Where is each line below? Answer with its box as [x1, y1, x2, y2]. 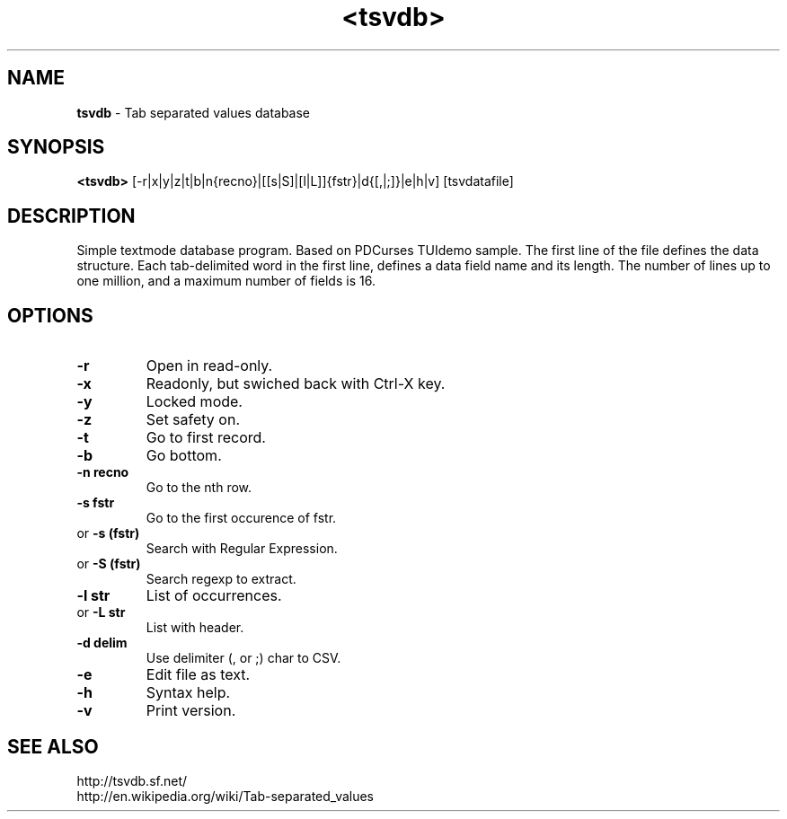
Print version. [146, 701, 236, 720]
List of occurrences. [146, 586, 282, 605]
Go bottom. [146, 446, 222, 465]
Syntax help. [146, 683, 231, 702]
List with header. [146, 620, 244, 636]
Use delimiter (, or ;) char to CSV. [146, 650, 341, 666]
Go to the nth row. [146, 480, 252, 496]
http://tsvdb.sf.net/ [76, 772, 187, 788]
